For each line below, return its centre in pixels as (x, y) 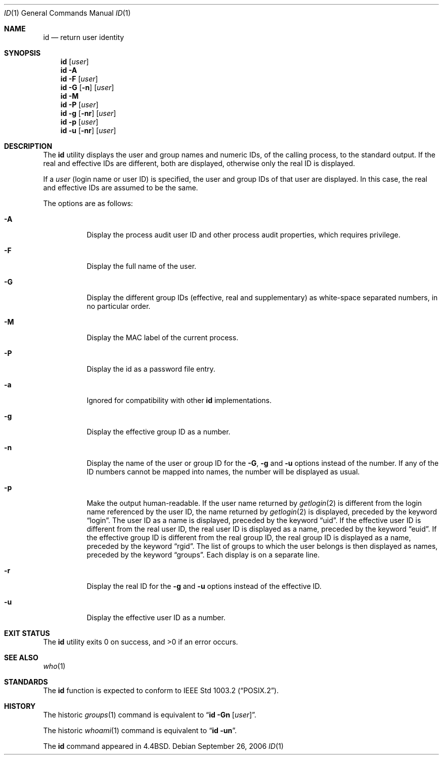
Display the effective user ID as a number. (156, 617)
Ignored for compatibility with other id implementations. (179, 400)
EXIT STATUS (27, 633)
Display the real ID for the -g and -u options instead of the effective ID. (204, 586)
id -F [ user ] (79, 79)
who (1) (54, 666)
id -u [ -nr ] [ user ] (88, 130)
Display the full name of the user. (142, 266)
